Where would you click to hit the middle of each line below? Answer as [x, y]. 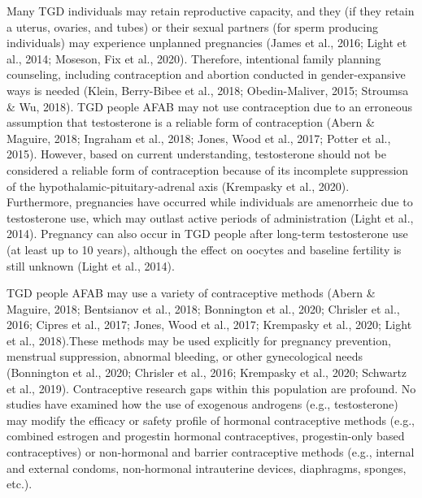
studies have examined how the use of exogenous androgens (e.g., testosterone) [202, 404]
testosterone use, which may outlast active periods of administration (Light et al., [210, 217]
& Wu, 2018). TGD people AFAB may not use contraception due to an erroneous [210, 106]
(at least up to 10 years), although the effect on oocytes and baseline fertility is [204, 249]
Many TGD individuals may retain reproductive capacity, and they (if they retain [211, 11]
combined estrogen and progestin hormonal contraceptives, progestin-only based [206, 436]
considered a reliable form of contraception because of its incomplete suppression [208, 169]
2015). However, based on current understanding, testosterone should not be [196, 154]
